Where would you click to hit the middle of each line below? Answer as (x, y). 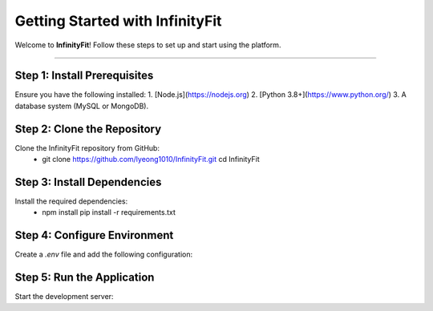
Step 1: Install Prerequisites (84, 76)
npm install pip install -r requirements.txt (109, 212)
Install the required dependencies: (71, 201)
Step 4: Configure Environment (94, 235)
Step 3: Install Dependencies (88, 182)
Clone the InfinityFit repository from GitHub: (87, 147)
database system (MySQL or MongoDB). (81, 106)
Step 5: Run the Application (85, 278)
